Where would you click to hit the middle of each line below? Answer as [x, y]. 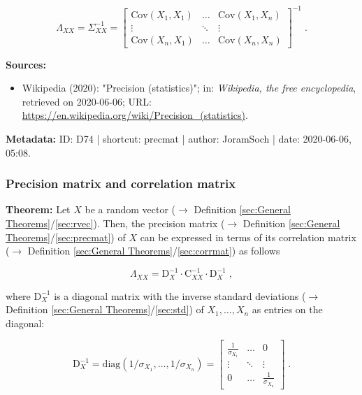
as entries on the [287, 309]
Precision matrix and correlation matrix [121, 184]
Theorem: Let [38, 209]
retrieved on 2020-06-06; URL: [87, 101]
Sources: [26, 64]
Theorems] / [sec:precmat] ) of [66, 237]
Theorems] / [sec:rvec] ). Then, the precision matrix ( [115, 223]
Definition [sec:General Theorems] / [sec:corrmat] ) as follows [154, 251]
